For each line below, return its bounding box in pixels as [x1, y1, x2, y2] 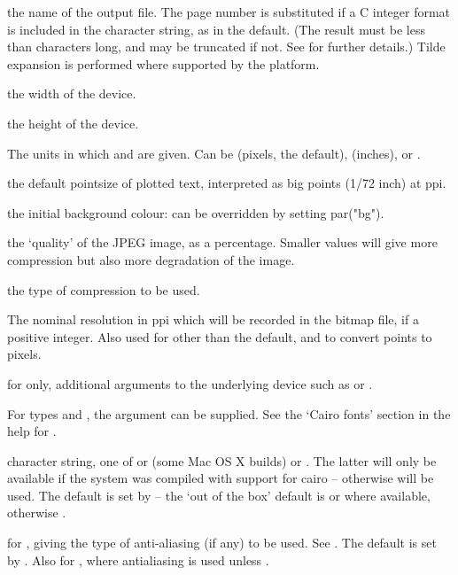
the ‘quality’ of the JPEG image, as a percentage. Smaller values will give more [7, 233, 438, 252]
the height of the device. [7, 113, 139, 132]
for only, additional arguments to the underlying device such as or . [7, 374, 373, 392]
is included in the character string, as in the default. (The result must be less [7, 19, 426, 38]
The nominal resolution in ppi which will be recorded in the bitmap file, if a [7, 310, 419, 329]
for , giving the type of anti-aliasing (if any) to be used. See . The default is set [7, 533, 437, 552]
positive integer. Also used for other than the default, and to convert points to [7, 327, 432, 346]
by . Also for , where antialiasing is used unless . [7, 550, 269, 569]
